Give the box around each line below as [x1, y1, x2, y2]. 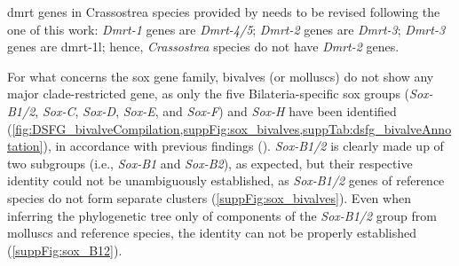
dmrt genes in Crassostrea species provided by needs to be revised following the [7, 3, 440, 20]
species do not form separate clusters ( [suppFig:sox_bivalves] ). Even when [7, 188, 411, 207]
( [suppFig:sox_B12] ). [7, 240, 123, 259]
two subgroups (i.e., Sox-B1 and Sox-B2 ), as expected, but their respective [7, 153, 413, 172]
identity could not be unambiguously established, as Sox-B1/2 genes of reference [7, 171, 445, 190]
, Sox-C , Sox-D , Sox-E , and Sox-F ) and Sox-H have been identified [35, 101, 397, 120]
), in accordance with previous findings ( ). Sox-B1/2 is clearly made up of [43, 137, 444, 155]
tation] [7, 137, 44, 155]
